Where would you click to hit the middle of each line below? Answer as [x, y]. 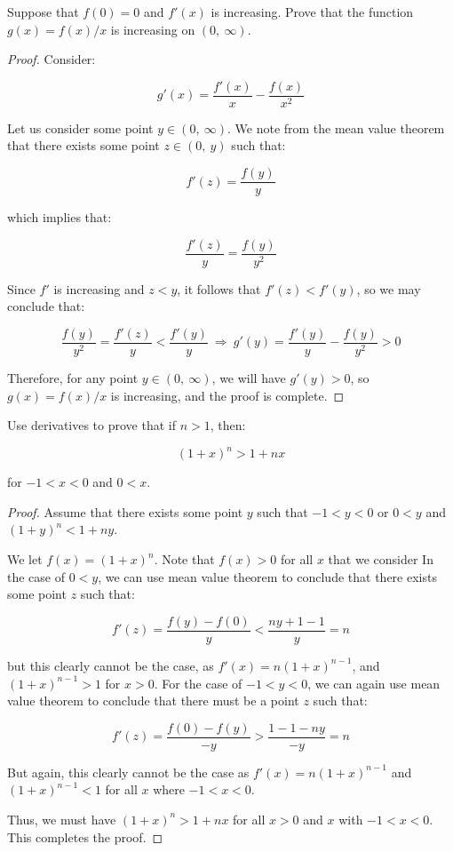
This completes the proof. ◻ [85, 836]
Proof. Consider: [52, 59]
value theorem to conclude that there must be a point [153, 701]
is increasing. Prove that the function [312, 12]
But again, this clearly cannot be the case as [128, 772]
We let [25, 559]
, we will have [249, 378]
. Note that [184, 559]
